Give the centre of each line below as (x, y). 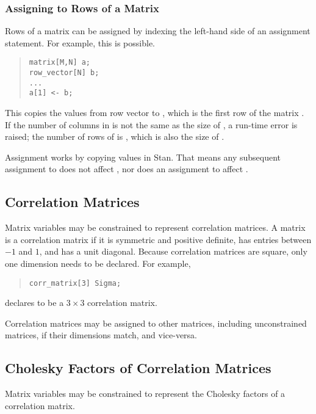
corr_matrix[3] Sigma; (75, 283)
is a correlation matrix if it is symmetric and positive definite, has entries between (158, 239)
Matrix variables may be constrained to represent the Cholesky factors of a (145, 394)
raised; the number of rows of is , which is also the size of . (115, 136)
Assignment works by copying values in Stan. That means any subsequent (143, 157)
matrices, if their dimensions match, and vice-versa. (101, 335)
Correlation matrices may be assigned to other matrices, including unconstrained (156, 323)
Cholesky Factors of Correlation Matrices (138, 368)
